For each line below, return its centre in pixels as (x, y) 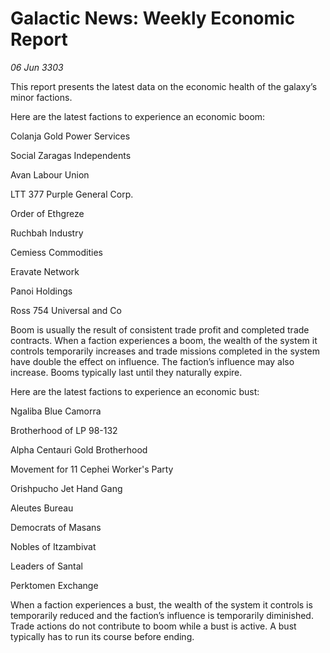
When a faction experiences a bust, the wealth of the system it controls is (161, 604)
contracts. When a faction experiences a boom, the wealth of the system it (164, 340)
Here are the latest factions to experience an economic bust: (135, 391)
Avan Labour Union (50, 174)
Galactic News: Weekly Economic (153, 18)
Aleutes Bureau (42, 508)
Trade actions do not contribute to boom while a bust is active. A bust (153, 626)
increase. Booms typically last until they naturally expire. (126, 372)
